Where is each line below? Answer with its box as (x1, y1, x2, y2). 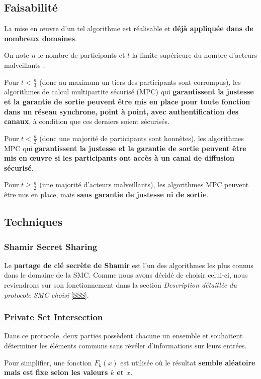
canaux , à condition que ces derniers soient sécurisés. (4, 116, 169, 127)
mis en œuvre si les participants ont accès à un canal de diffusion (4, 153, 235, 163)
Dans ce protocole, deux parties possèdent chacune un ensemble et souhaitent (4, 330, 243, 341)
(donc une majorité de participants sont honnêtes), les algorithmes (39, 133, 244, 143)
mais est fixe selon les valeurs (4, 367, 108, 377)
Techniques (4, 214, 63, 229)
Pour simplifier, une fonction (4, 357, 92, 367)
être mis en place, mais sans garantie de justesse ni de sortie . (4, 189, 209, 200)
